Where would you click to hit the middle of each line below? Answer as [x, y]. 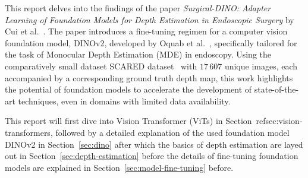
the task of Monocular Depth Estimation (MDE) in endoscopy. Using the [138, 54]
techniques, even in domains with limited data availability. [124, 101]
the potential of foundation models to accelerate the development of [128, 89]
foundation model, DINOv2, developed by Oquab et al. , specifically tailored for [151, 42]
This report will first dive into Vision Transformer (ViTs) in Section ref [135, 121]
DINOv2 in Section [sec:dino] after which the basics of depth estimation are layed [154, 144]
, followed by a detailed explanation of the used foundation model [170, 132]
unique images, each [261, 66]
